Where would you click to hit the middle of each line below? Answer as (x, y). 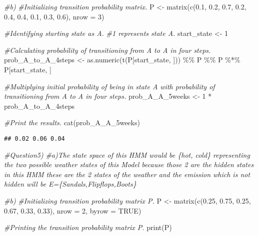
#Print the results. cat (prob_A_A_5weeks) (72, 122)
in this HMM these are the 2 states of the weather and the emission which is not (127, 174)
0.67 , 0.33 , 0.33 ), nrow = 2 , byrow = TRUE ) (73, 210)
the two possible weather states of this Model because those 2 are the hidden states (129, 164)
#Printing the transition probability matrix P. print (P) (88, 227)
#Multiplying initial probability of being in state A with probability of (109, 86)
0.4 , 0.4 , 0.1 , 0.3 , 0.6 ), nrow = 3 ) (54, 16)
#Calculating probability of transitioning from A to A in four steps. (107, 50)
